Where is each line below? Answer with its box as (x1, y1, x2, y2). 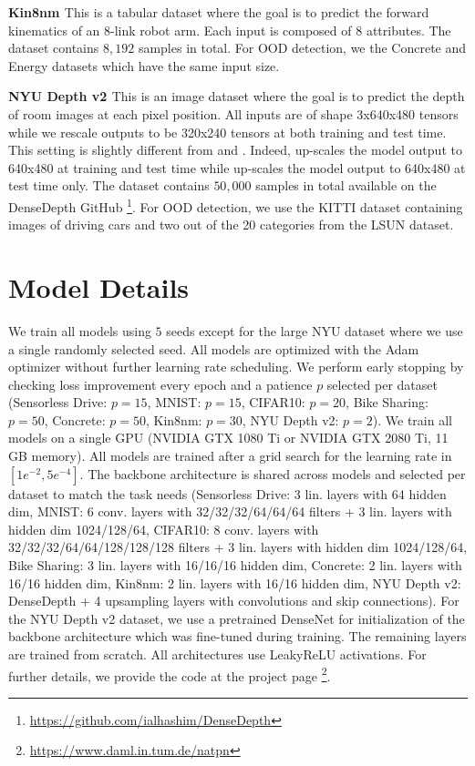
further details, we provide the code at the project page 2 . (8, 663, 331, 685)
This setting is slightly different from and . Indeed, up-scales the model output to (8, 140, 462, 159)
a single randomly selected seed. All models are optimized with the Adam (8, 339, 419, 358)
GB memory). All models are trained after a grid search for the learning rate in (8, 446, 452, 465)
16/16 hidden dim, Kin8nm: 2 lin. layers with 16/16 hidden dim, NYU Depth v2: (8, 573, 461, 592)
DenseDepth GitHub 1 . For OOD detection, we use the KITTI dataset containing (8, 194, 463, 216)
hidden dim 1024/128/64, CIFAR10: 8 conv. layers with (8, 519, 319, 538)
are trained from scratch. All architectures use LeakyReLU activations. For (8, 645, 427, 663)
